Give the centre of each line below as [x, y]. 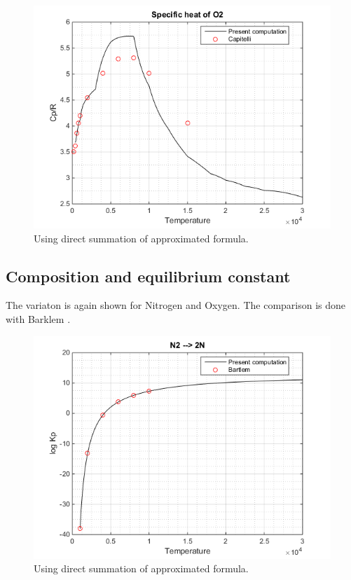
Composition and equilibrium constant [148, 276]
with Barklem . [38, 318]
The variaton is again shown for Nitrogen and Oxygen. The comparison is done [176, 305]
